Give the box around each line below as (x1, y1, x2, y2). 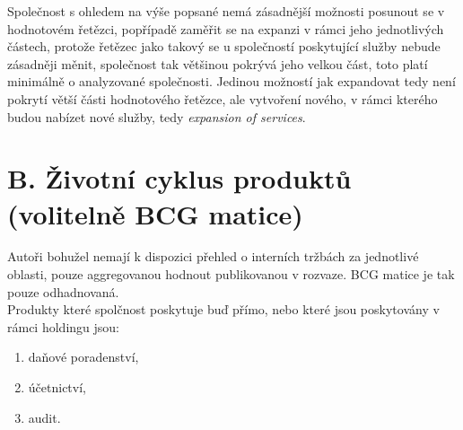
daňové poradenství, (28, 347, 139, 366)
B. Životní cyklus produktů (7, 160, 352, 197)
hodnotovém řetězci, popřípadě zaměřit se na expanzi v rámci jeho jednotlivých (7, 19, 444, 38)
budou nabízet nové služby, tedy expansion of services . (7, 107, 306, 126)
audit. (28, 408, 61, 426)
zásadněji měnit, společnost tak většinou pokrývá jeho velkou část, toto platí (7, 54, 428, 73)
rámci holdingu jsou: (7, 317, 119, 336)
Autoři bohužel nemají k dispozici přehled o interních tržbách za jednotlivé (7, 247, 419, 266)
